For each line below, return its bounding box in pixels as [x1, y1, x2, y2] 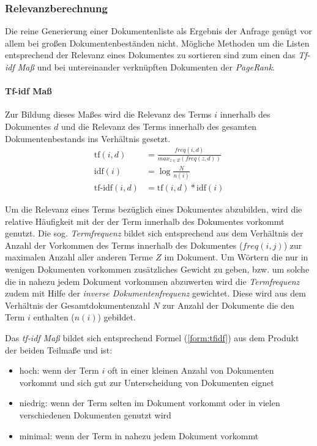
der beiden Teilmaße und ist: [5, 343, 113, 356]
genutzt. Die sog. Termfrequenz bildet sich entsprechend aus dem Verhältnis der [5, 227, 304, 240]
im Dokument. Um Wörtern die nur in [164, 251, 308, 263]
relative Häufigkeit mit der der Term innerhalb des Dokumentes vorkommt [5, 214, 285, 227]
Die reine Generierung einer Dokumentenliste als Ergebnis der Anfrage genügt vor [5, 25, 312, 37]
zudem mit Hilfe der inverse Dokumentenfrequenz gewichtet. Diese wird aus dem [5, 287, 306, 300]
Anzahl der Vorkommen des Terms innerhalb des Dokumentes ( [5, 238, 243, 251]
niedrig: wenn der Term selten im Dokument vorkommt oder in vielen [19, 396, 280, 409]
